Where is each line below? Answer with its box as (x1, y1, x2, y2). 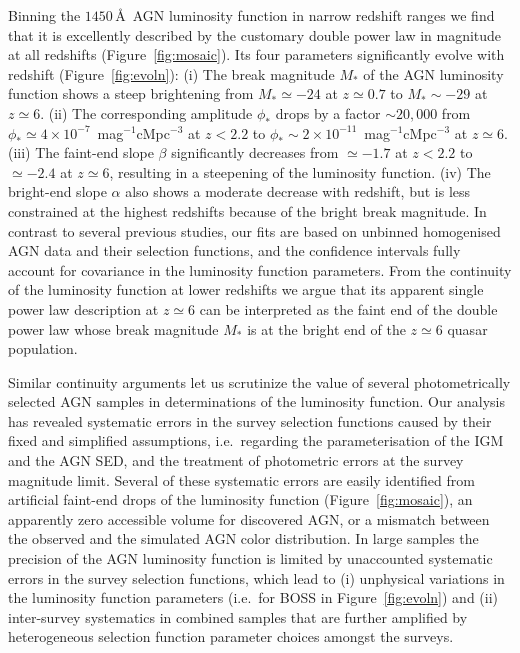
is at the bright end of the (247, 318, 406, 339)
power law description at (8, 298, 159, 319)
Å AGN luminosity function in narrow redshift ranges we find (115, 5, 495, 25)
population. (8, 338, 78, 359)
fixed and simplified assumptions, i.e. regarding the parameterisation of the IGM (8, 430, 504, 451)
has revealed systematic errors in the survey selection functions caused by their (8, 410, 492, 431)
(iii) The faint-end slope (8, 142, 154, 163)
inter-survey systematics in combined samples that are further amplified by (8, 606, 468, 627)
